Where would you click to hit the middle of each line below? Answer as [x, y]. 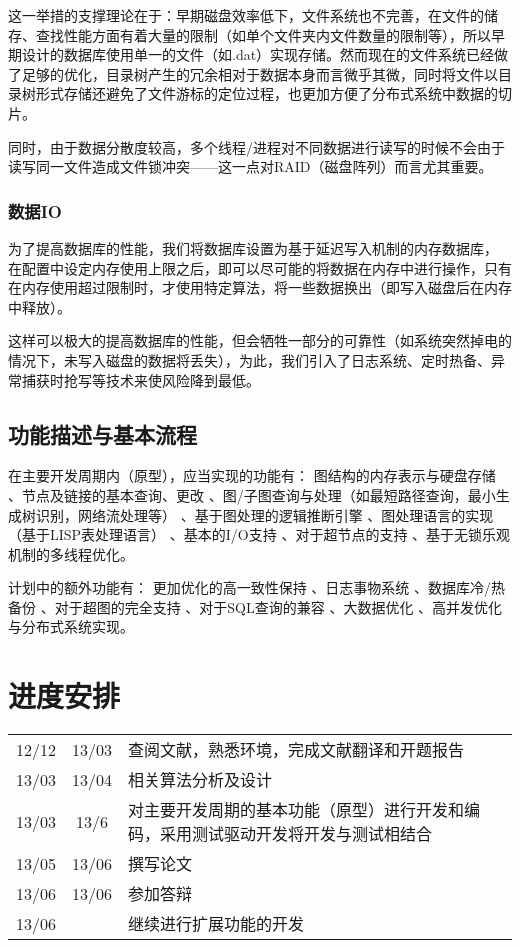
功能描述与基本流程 [102, 433]
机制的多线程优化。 [71, 553]
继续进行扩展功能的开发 [216, 924]
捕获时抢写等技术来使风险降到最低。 [140, 379]
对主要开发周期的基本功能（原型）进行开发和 [296, 810]
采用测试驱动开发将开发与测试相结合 [296, 834]
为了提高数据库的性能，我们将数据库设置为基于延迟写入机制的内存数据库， [253, 247]
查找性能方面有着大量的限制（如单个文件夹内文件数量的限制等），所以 [263, 34]
